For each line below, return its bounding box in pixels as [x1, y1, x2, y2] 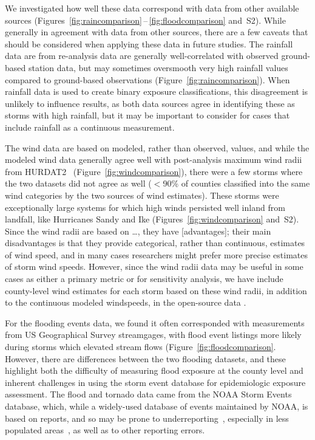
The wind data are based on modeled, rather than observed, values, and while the [5, 141, 310, 154]
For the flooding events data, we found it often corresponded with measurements [5, 316, 305, 329]
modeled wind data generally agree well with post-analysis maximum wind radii [5, 153, 302, 166]
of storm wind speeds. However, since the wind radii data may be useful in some [5, 260, 303, 273]
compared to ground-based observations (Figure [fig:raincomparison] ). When [5, 73, 290, 86]
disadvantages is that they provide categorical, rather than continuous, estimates [5, 236, 305, 249]
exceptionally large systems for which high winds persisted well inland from [5, 201, 285, 213]
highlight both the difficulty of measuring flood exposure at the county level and [5, 364, 303, 377]
